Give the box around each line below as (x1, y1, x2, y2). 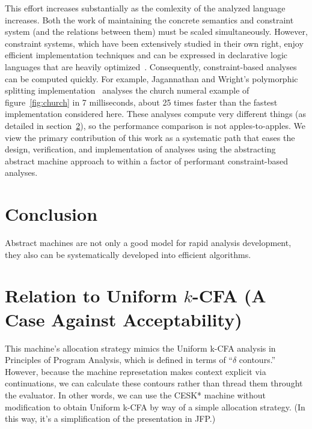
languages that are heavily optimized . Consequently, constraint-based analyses (5, 60, 297, 73)
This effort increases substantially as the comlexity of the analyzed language (5, 2, 286, 14)
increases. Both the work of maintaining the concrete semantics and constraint (5, 13, 294, 26)
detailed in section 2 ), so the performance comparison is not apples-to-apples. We (5, 119, 305, 131)
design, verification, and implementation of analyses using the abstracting (5, 143, 276, 155)
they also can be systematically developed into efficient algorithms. (5, 248, 251, 260)
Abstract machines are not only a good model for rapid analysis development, (5, 236, 292, 249)
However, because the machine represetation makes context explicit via (5, 365, 266, 377)
